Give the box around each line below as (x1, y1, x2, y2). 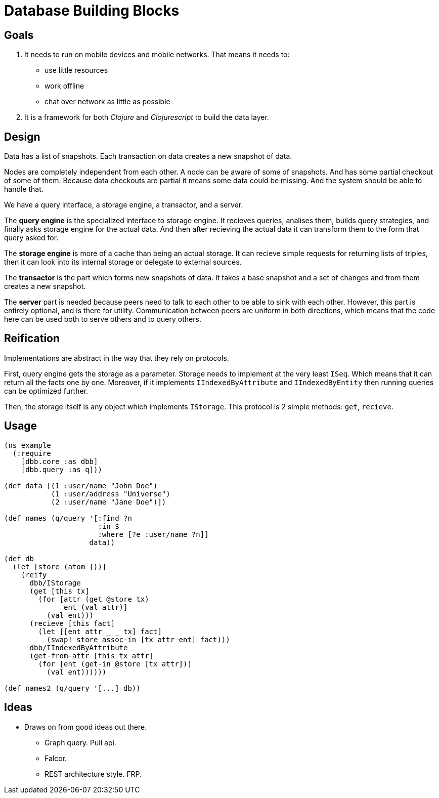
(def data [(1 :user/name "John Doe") (4, 481, 158, 490)
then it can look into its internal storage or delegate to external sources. (4, 258, 242, 267)
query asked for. (4, 233, 59, 242)
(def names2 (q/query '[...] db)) (4, 684, 141, 692)
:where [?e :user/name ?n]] (98, 530, 209, 538)
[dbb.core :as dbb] (21, 457, 98, 466)
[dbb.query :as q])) (21, 465, 102, 474)
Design (4, 130, 40, 143)
